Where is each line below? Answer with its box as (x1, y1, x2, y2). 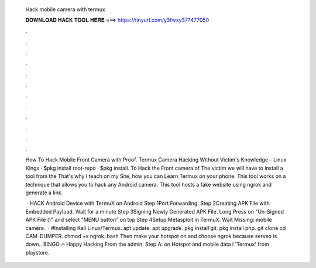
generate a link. (25, 189, 63, 196)
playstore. (25, 249, 50, 256)
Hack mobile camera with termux (25, 6, 105, 13)
